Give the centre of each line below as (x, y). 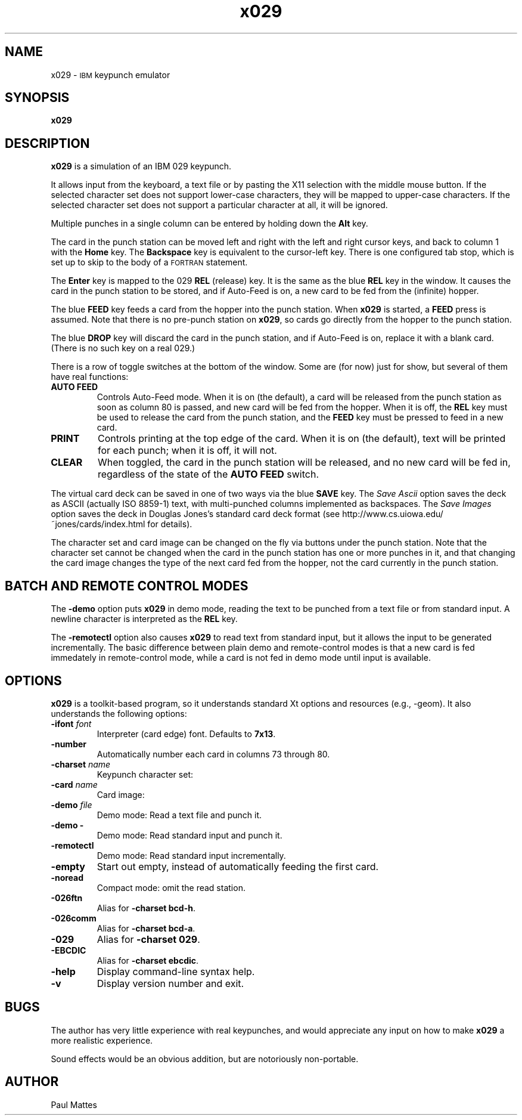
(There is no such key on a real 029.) (123, 348)
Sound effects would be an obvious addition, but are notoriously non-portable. (205, 1059)
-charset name (81, 764)
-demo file (72, 805)
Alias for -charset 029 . (148, 939)
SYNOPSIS (37, 98)
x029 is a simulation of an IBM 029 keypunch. (141, 166)
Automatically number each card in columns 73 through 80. (213, 754)
